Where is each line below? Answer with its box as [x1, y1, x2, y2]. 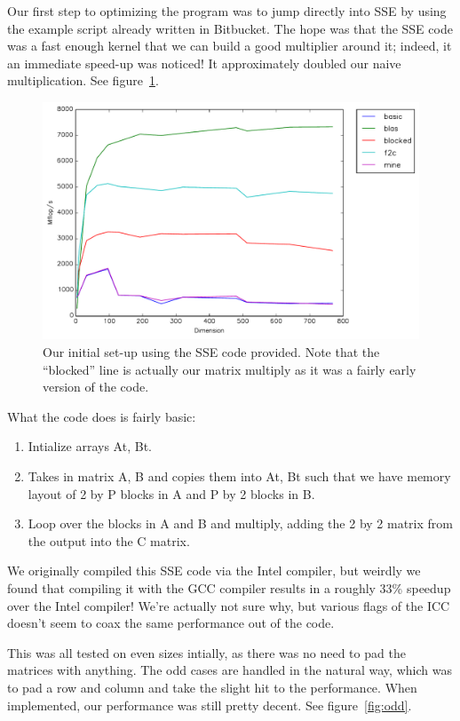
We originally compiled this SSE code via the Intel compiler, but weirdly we [7, 561, 421, 580]
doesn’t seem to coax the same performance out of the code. [7, 614, 335, 632]
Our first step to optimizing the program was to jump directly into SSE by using [7, 2, 447, 20]
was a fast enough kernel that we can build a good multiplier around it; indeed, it [7, 36, 452, 55]
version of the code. [43, 377, 149, 396]
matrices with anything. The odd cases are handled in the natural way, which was [7, 661, 452, 679]
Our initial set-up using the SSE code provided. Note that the [43, 343, 380, 361]
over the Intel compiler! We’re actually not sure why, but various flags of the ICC [7, 596, 450, 614]
